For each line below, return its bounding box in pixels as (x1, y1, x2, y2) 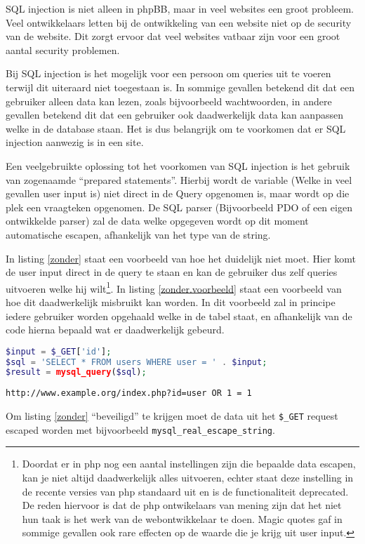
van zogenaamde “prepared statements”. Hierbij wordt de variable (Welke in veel (6, 172, 352, 187)
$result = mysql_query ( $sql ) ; (6, 367, 147, 378)
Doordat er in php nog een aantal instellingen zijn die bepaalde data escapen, (22, 456, 356, 471)
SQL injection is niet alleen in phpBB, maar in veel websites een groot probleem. (6, 1, 354, 15)
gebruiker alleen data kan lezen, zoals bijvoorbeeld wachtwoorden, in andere (6, 93, 332, 108)
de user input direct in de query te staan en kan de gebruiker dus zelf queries (6, 265, 338, 279)
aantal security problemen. (6, 42, 120, 57)
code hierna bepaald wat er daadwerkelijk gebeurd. (6, 322, 225, 337)
